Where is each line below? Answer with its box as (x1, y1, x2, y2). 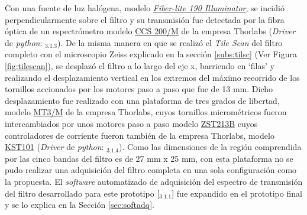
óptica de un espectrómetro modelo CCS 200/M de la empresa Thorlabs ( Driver (5, 25, 296, 37)
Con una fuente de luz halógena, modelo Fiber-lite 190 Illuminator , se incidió (5, 2, 285, 14)
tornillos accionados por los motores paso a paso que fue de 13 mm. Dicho (5, 83, 273, 95)
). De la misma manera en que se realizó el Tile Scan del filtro (57, 36, 283, 48)
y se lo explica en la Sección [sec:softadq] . (5, 198, 154, 211)
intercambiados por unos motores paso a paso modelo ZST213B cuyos (5, 117, 258, 129)
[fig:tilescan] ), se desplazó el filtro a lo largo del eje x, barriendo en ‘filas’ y (5, 59, 274, 71)
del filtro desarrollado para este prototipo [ (5, 187, 160, 199)
